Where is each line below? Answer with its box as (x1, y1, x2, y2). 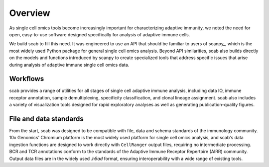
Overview (9, 7, 50, 18)
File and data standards (9, 115, 84, 123)
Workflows (9, 75, 44, 83)
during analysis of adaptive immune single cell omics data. (9, 62, 130, 68)
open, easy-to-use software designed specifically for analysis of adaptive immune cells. (9, 31, 190, 37)
